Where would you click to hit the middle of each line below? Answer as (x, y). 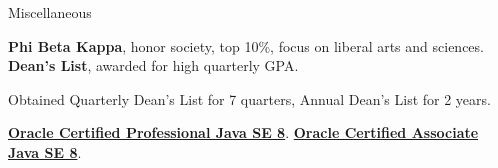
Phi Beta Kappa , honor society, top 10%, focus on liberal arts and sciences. (246, 45)
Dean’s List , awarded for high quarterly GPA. (153, 65)
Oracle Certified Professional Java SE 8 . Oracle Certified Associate (243, 132)
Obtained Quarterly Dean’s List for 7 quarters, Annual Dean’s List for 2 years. (249, 98)
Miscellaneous (50, 12)
